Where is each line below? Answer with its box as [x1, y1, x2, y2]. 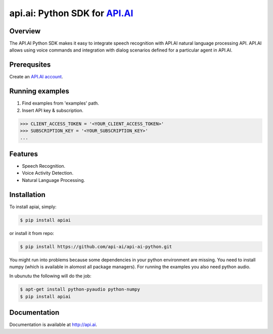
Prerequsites [9, 61, 51, 69]
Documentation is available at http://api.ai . [9, 321, 97, 328]
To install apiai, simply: [9, 204, 57, 210]
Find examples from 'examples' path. [22, 100, 100, 106]
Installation [9, 190, 45, 199]
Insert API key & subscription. [22, 107, 83, 113]
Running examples [9, 87, 69, 96]
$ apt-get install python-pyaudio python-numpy [20, 287, 140, 293]
